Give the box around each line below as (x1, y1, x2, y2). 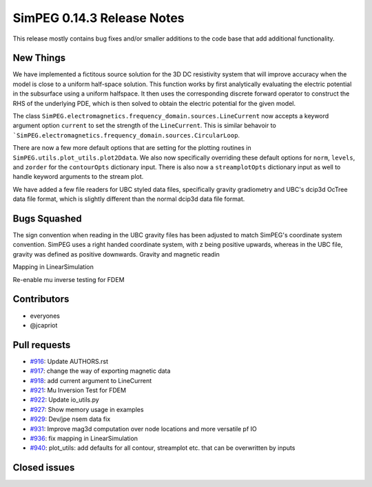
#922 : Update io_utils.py (30, 396, 99, 404)
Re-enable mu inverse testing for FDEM (12, 275, 125, 283)
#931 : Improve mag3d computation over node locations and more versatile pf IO (30, 424, 258, 433)
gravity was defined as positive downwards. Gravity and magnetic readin (12, 250, 220, 258)
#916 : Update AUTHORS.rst (30, 357, 109, 365)
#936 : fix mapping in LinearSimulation (30, 434, 138, 442)
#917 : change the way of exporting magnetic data (30, 367, 171, 375)
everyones (30, 312, 60, 320)
